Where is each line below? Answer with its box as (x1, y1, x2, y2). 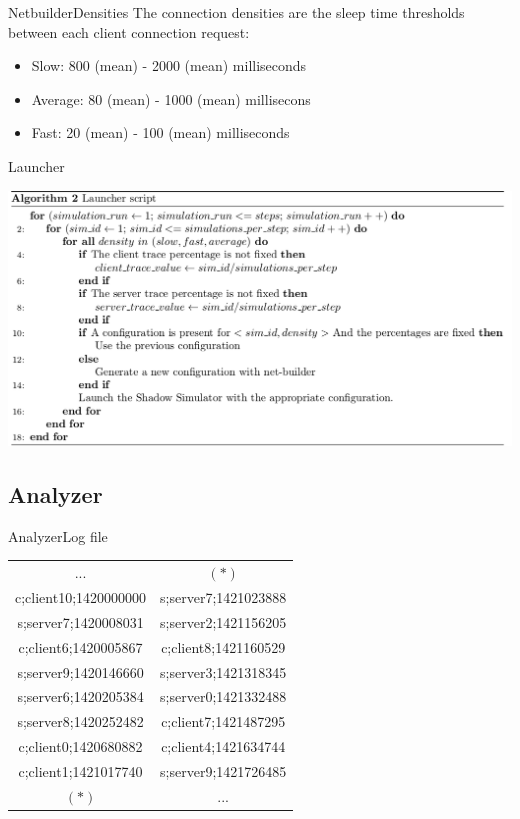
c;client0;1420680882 (18, 736, 143, 757)
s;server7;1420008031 (17, 611, 144, 632)
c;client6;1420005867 (18, 636, 143, 657)
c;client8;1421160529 (161, 636, 286, 657)
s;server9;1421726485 (160, 760, 287, 781)
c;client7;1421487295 (161, 711, 286, 732)
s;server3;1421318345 (160, 661, 287, 682)
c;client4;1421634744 (161, 736, 286, 757)
